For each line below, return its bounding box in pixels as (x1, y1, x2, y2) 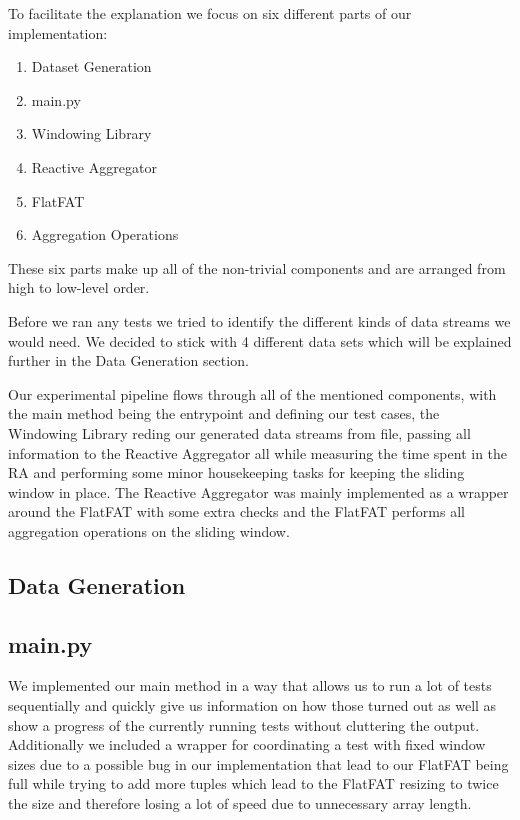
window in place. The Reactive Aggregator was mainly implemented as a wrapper (8, 481, 509, 502)
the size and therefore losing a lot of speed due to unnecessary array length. (8, 793, 472, 814)
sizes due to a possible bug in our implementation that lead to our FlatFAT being (8, 753, 509, 774)
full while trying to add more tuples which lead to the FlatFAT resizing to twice (8, 773, 499, 794)
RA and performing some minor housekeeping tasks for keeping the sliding (8, 462, 465, 483)
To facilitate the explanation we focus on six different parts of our (8, 3, 412, 23)
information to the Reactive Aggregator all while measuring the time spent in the (8, 442, 508, 463)
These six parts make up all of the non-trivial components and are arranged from (8, 257, 506, 278)
